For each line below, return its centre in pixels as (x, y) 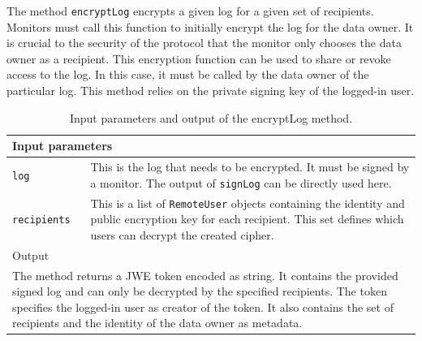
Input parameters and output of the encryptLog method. (211, 117)
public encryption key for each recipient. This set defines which (247, 219)
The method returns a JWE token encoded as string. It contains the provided (205, 275)
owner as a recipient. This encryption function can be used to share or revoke (199, 58)
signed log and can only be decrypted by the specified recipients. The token (200, 291)
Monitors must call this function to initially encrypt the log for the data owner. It (210, 26)
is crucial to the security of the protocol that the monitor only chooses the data (204, 43)
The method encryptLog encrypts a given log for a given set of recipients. (190, 11)
